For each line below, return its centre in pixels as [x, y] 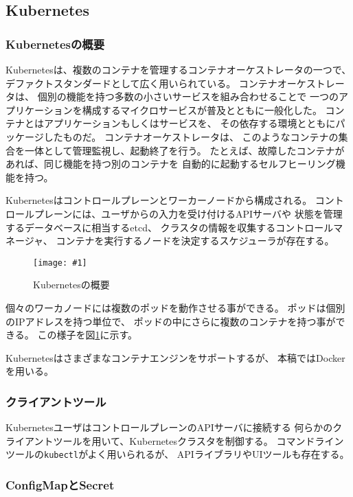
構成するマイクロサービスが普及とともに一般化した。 [202, 109]
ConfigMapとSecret [60, 484]
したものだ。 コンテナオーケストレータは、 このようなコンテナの [191, 136]
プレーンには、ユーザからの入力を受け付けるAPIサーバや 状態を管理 [188, 213]
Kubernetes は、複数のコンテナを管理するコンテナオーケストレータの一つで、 [179, 69]
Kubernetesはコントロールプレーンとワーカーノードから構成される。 [159, 200]
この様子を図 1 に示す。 [87, 335]
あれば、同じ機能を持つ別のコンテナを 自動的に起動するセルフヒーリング [171, 164]
